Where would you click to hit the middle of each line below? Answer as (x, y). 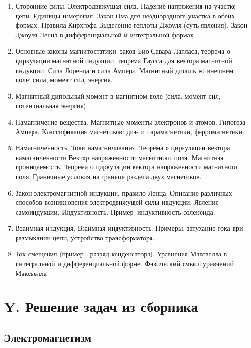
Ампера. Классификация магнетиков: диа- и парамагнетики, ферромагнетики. (130, 131)
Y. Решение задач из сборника (101, 306)
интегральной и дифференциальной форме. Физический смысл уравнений (124, 264)
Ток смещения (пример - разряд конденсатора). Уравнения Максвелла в (121, 254)
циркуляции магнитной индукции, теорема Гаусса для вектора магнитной (124, 60)
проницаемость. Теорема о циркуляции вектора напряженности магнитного (126, 167)
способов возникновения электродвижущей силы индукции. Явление (117, 202)
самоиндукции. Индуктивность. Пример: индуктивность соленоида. (115, 211)
